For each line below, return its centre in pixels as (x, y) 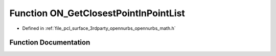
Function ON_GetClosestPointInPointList (97, 13)
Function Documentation (50, 43)
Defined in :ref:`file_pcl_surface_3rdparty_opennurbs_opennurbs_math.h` (99, 28)
